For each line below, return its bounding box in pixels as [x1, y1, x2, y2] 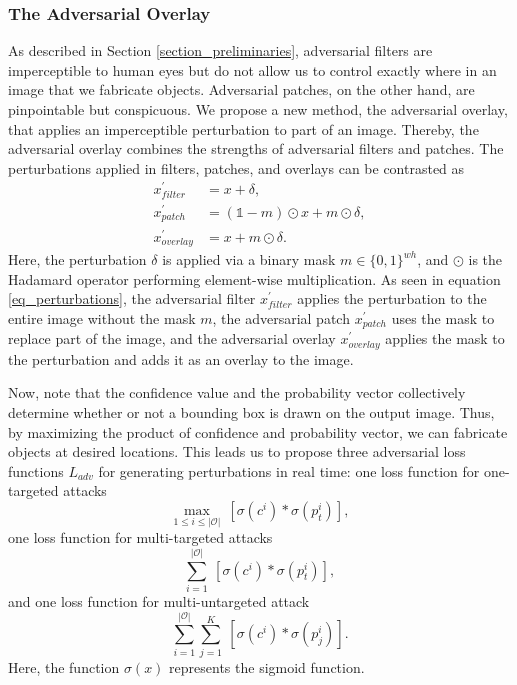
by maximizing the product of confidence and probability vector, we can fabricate [8, 421, 508, 442]
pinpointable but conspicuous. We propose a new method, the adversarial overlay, [8, 99, 508, 119]
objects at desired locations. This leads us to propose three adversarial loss [8, 441, 466, 462]
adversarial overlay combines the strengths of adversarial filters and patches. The [8, 138, 504, 159]
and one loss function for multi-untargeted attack [8, 590, 310, 611]
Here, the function [8, 656, 120, 677]
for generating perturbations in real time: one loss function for [98, 460, 480, 481]
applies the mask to [385, 328, 505, 349]
